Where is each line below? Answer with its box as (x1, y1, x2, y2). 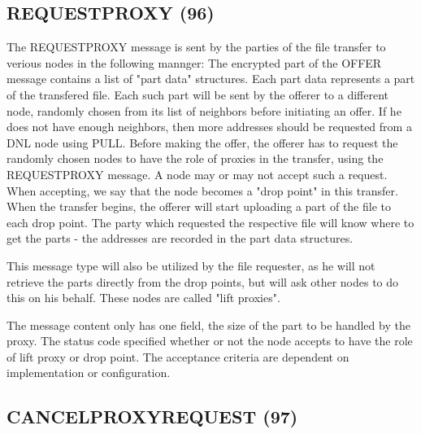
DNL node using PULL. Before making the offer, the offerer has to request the (7, 134, 398, 151)
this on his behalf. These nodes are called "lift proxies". (7, 289, 280, 306)
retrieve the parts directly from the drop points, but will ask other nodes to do (7, 273, 399, 290)
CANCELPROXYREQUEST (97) (7, 404, 298, 429)
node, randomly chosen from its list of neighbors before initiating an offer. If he (7, 102, 401, 119)
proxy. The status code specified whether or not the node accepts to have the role (7, 332, 413, 349)
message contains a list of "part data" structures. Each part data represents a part (7, 70, 415, 87)
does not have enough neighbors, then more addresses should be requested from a (7, 118, 412, 135)
